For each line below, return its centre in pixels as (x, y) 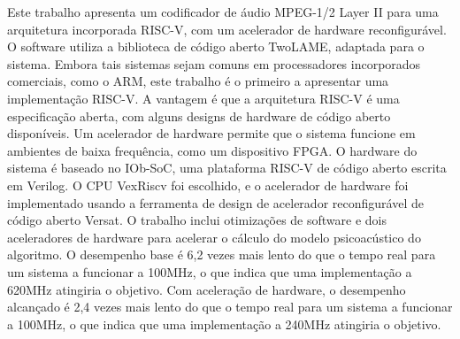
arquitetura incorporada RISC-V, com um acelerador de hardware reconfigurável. (227, 29)
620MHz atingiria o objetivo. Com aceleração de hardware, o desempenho (207, 289)
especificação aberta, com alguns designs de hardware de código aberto (199, 116)
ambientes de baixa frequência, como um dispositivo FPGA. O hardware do (212, 150)
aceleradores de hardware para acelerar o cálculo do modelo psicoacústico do (214, 237)
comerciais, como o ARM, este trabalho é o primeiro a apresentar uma (198, 81)
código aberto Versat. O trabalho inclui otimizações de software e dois (197, 220)
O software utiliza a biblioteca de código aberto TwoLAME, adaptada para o (216, 46)
